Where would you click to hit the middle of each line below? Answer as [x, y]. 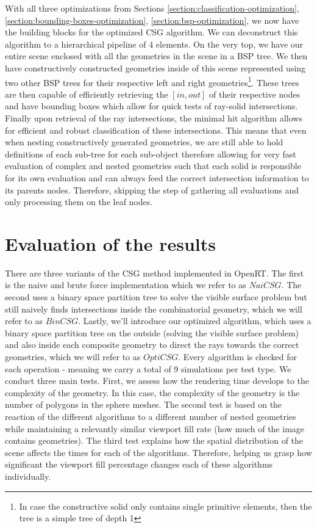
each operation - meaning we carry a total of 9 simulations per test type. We [148, 368]
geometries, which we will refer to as [73, 357]
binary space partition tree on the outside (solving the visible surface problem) [152, 332]
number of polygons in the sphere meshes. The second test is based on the [144, 404]
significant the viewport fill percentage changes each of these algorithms [139, 464]
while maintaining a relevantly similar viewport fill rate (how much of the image [155, 428]
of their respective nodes [255, 94]
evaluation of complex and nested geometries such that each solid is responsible [153, 166]
